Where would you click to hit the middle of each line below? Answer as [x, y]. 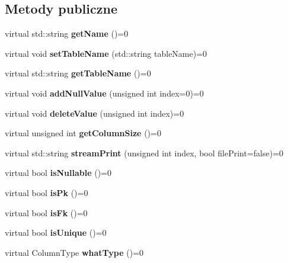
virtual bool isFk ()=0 [46, 212]
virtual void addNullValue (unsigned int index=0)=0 [104, 93]
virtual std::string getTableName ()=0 [78, 73]
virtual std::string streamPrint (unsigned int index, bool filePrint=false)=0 [144, 153]
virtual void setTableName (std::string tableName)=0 [106, 53]
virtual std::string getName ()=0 [67, 33]
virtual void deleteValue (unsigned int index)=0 [95, 113]
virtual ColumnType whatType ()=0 [74, 252]
